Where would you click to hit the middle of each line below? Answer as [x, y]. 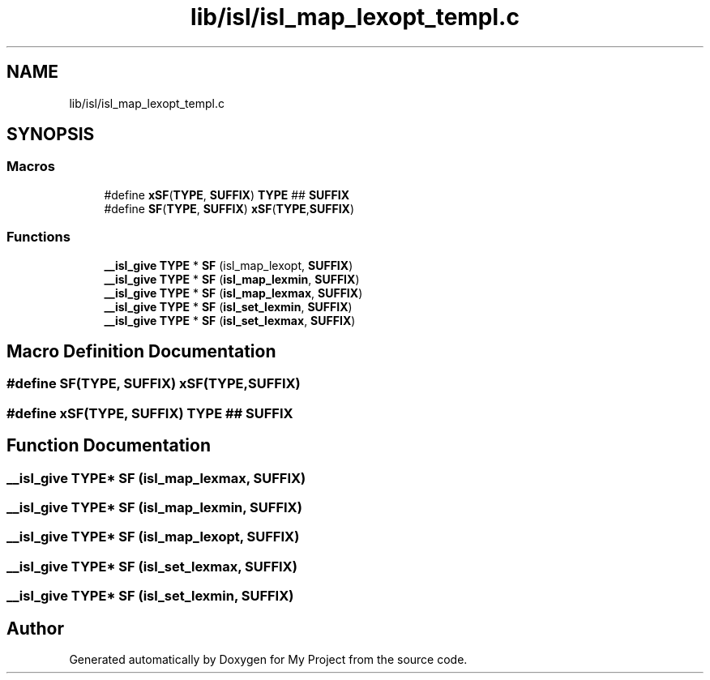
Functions [38, 237]
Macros [31, 167]
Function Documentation [109, 446]
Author [35, 628]
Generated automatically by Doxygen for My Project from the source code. [268, 659]
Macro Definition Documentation [141, 351]
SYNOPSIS [51, 135]
